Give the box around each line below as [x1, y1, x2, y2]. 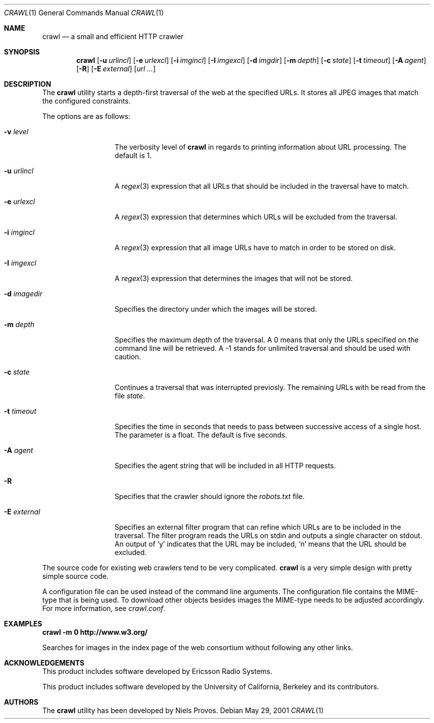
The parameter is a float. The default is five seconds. [114, 431, 287, 439]
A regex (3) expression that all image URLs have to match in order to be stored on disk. [114, 243, 396, 252]
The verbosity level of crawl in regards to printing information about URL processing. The [114, 143, 406, 151]
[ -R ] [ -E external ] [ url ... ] [76, 64, 156, 73]
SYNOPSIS [4, 48, 40, 56]
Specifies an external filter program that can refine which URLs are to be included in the [114, 523, 401, 531]
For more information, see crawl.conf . [42, 604, 165, 612]
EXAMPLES [4, 619, 42, 628]
